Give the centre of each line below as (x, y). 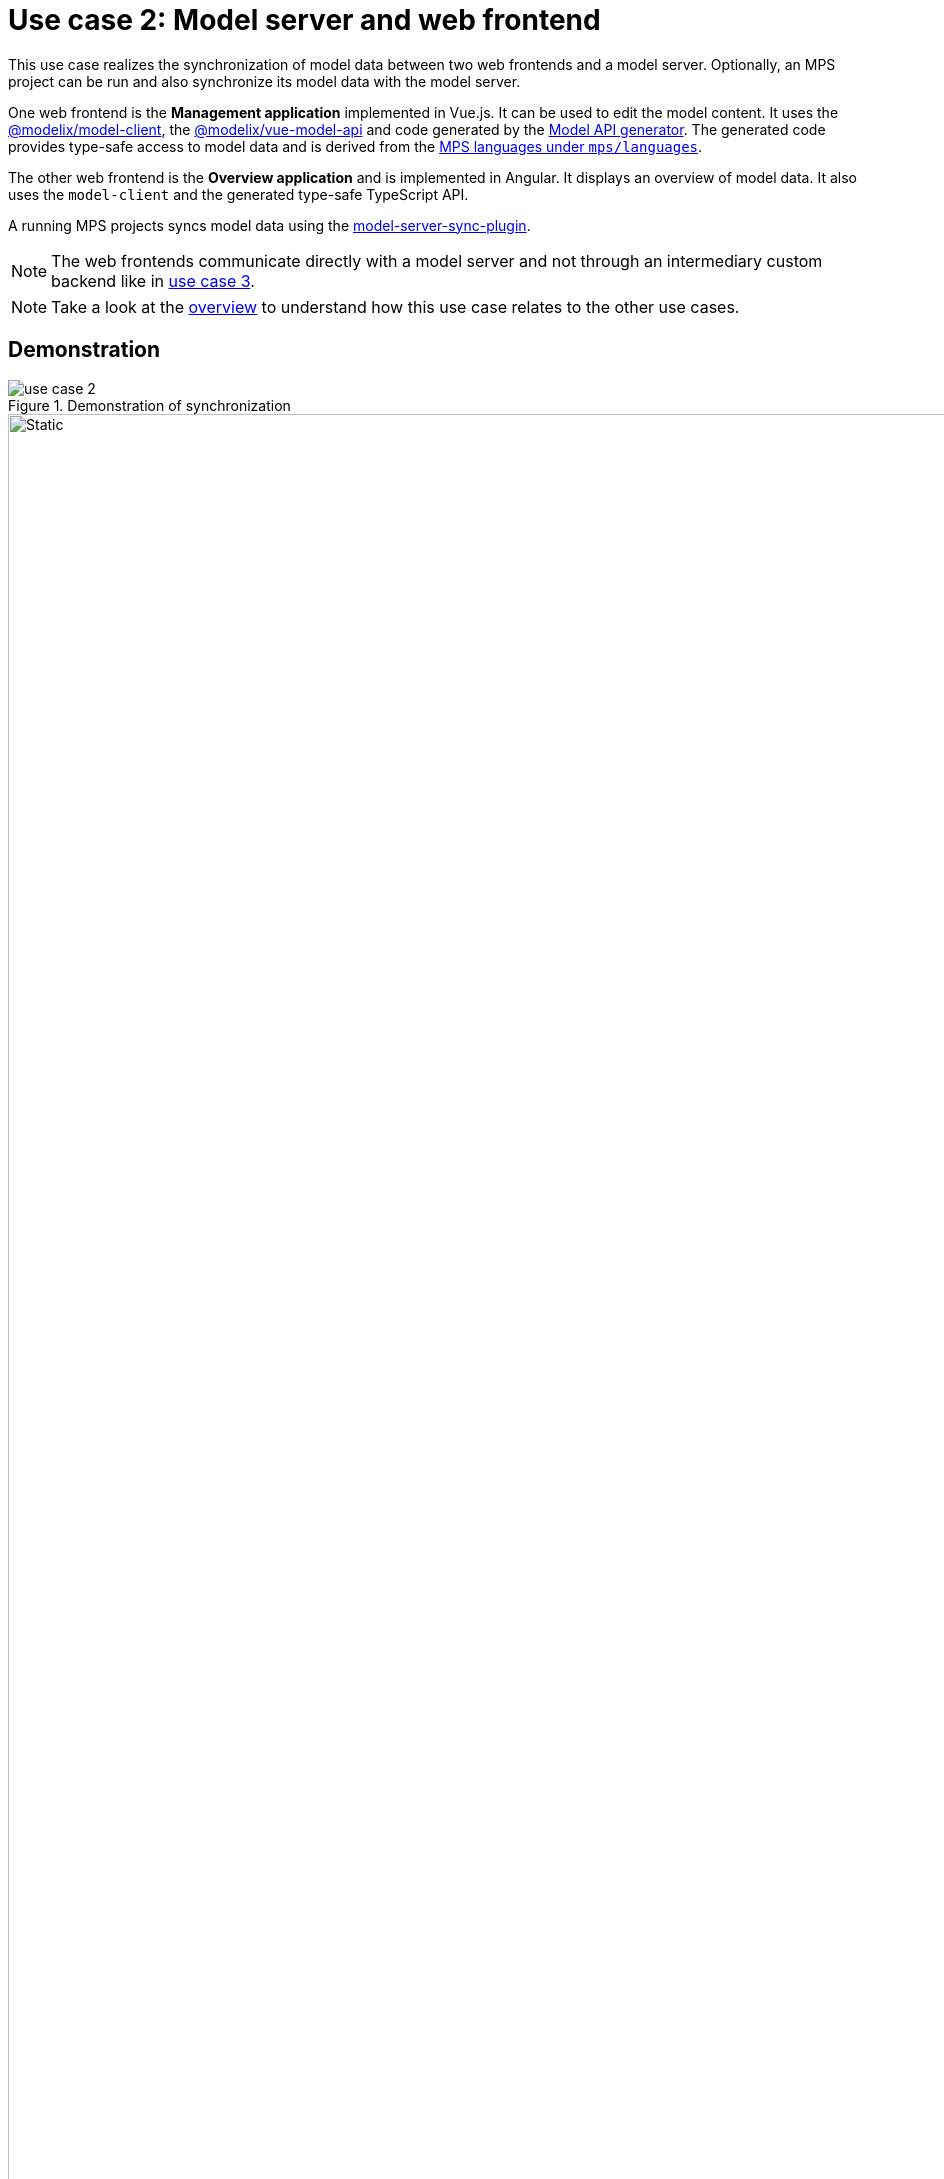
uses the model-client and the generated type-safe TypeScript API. (238, 194)
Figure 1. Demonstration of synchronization (149, 405)
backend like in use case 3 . (153, 280)
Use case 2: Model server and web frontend (304, 20)
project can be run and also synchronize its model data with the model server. (264, 81)
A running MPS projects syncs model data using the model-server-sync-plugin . (269, 225)
